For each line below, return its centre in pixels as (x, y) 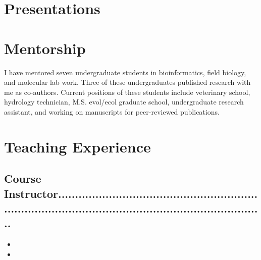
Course (23, 178)
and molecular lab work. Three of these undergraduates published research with (127, 82)
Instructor (31, 193)
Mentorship (45, 48)
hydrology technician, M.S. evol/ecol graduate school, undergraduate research (124, 102)
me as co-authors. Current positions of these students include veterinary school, (127, 92)
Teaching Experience (77, 146)
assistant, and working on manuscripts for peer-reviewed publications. (112, 111)
